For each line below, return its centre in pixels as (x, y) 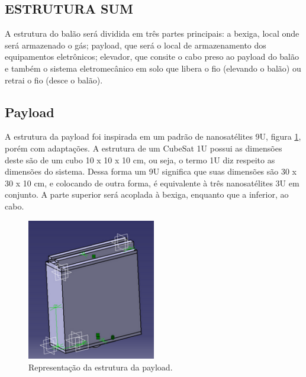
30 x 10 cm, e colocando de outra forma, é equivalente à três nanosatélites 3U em (152, 183)
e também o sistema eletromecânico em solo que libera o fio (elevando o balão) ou (153, 68)
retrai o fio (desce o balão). (54, 80)
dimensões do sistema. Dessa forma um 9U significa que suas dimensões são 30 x (151, 171)
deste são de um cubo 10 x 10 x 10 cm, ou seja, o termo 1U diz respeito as (140, 159)
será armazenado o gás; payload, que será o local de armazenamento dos (136, 45)
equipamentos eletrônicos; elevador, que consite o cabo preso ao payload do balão (152, 57)
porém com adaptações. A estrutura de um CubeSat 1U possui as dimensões (144, 148)
